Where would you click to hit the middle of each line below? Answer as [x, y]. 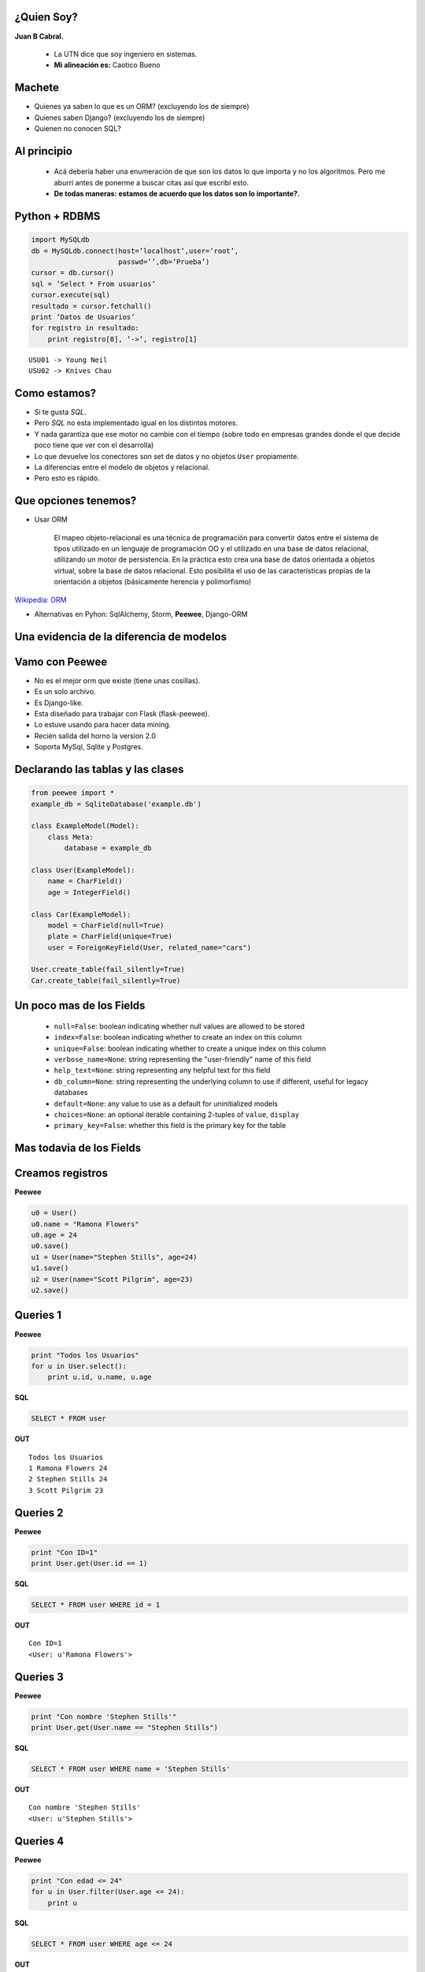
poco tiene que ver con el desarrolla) [94, 445]
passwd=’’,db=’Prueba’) [164, 261]
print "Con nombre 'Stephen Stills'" [104, 1716]
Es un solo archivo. [65, 692]
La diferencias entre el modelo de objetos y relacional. [122, 467]
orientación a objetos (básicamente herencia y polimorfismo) [153, 582]
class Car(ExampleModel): [81, 914]
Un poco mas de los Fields [80, 1006]
